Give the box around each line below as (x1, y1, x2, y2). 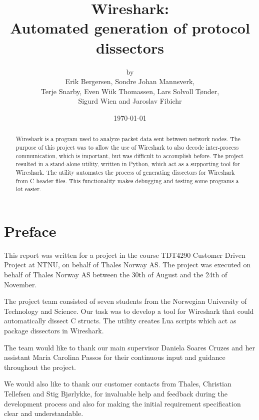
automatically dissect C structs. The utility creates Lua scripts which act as (4, 315, 236, 326)
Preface (4, 220, 56, 241)
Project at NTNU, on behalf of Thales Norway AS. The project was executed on (4, 259, 251, 270)
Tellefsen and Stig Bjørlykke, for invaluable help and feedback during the (4, 388, 227, 398)
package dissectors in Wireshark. (4, 325, 104, 335)
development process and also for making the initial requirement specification (4, 398, 241, 408)
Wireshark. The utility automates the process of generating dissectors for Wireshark (15, 168, 235, 176)
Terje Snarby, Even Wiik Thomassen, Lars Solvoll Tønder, (40, 86, 219, 96)
